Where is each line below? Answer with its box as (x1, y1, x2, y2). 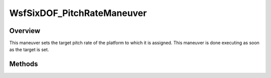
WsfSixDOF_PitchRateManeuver (9, 7, 147, 18)
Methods (9, 60, 38, 68)
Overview (9, 26, 41, 35)
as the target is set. (9, 46, 49, 52)
